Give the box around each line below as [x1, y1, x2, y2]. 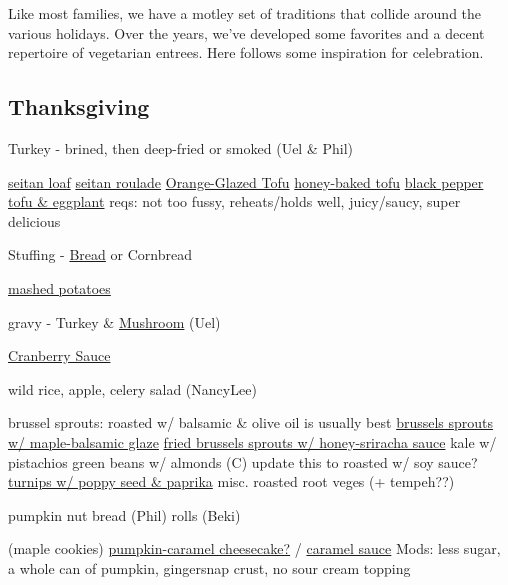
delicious [8, 210, 61, 231]
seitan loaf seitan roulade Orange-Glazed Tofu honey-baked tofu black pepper [8, 171, 484, 192]
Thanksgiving [8, 91, 150, 122]
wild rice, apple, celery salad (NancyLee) [8, 378, 257, 399]
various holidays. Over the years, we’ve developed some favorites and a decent [8, 22, 485, 43]
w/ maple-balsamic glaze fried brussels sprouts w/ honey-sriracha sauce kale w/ [8, 431, 497, 452]
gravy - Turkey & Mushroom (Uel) [8, 311, 221, 332]
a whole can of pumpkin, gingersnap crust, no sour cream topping [8, 557, 411, 578]
